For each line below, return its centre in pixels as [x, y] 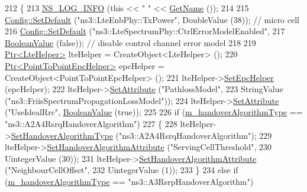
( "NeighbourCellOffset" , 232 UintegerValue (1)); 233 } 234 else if [122, 170]
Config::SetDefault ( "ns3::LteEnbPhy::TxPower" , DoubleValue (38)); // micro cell [152, 19]
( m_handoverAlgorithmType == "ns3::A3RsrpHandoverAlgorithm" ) [129, 181]
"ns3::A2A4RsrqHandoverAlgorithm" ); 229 [195, 135]
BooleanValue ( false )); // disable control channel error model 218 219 [130, 42]
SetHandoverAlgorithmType [62, 135]
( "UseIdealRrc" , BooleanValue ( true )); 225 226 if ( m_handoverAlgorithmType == [154, 112]
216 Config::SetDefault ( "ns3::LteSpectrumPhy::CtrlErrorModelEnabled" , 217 [145, 31]
